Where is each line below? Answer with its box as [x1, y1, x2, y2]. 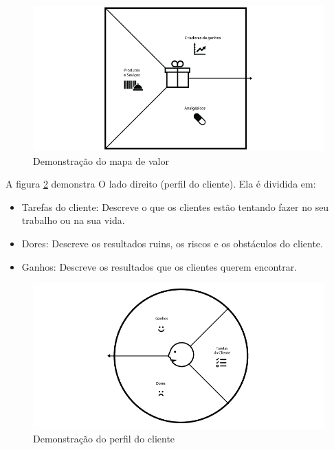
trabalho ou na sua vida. [21, 213, 125, 227]
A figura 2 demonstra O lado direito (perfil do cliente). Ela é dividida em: [5, 177, 316, 191]
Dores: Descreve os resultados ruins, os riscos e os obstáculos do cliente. [21, 236, 323, 250]
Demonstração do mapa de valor [33, 153, 169, 168]
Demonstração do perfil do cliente [33, 431, 175, 445]
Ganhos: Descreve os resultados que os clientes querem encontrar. [21, 259, 298, 273]
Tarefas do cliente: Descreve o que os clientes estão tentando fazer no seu [21, 199, 329, 214]
